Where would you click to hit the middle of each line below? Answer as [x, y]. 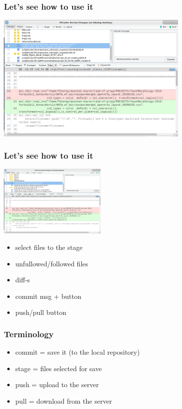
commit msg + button [48, 296]
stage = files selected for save [59, 368]
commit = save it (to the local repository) [77, 352]
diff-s [23, 280]
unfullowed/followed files [52, 263]
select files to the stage [49, 247]
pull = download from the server [64, 401]
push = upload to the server [57, 384]
